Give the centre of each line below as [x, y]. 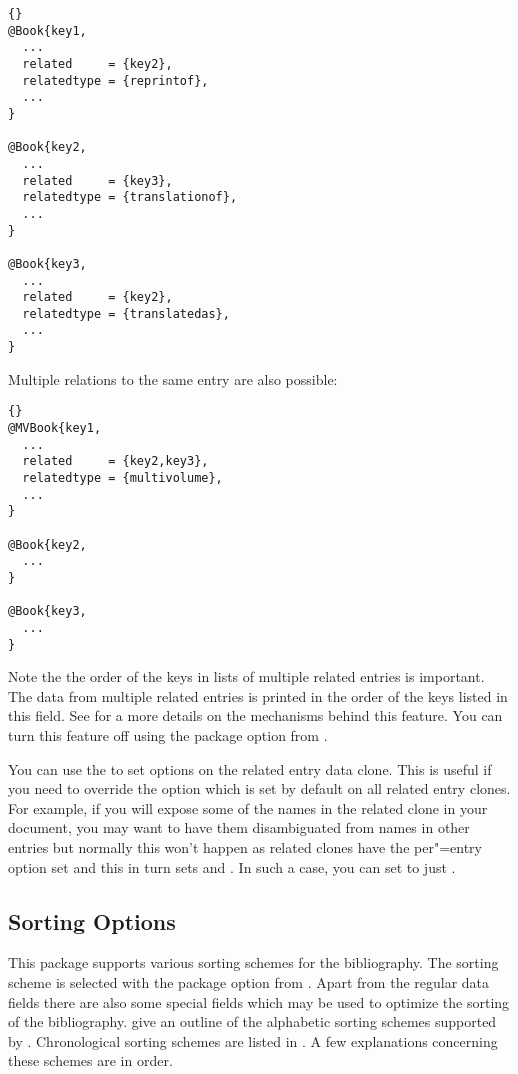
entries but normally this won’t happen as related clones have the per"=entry [245, 846]
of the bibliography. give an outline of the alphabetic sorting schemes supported [252, 1021]
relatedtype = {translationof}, [130, 197]
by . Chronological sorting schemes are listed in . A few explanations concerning [253, 1040]
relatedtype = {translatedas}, [126, 313]
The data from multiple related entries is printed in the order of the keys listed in [258, 695]
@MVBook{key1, [55, 428]
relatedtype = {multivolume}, [122, 478]
